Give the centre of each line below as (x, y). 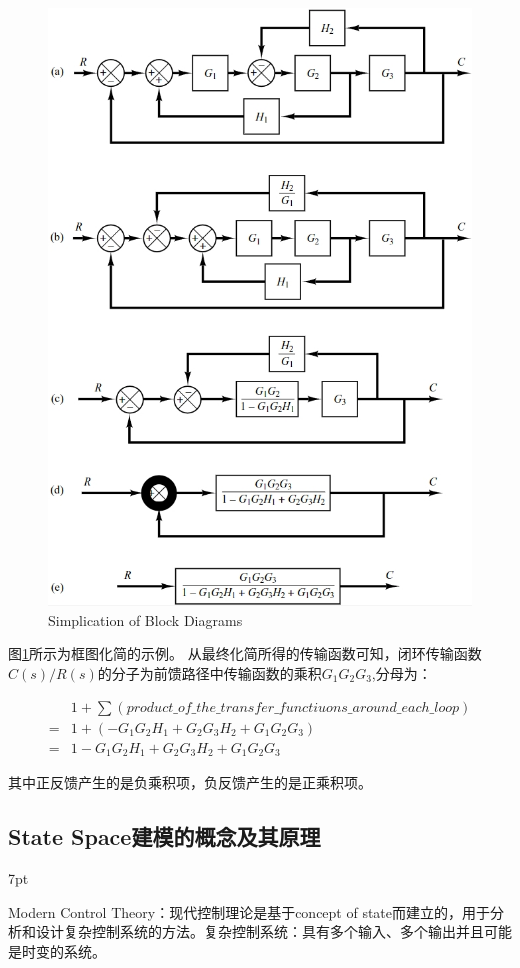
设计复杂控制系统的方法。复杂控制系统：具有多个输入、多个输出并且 (259, 931)
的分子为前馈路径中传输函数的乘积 (209, 673)
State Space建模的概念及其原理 (164, 836)
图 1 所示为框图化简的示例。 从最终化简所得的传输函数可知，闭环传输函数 (245, 653)
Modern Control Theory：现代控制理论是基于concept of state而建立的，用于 (249, 911)
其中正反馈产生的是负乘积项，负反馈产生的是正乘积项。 (190, 782)
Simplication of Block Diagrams (145, 619)
